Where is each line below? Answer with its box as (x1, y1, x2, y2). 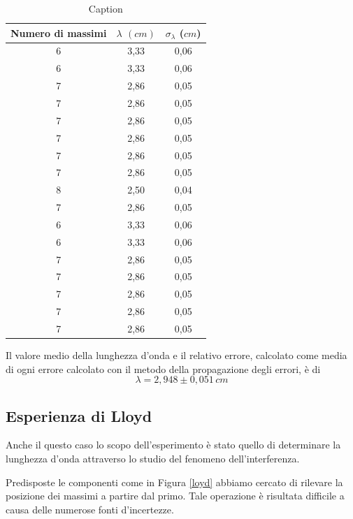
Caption (88, 1, 123, 15)
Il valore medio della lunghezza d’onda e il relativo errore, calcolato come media (6, 348, 347, 363)
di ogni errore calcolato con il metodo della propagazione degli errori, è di (6, 361, 321, 376)
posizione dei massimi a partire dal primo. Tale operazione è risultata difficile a (6, 488, 345, 503)
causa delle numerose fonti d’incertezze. (6, 502, 174, 516)
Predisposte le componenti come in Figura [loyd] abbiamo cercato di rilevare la (6, 474, 343, 489)
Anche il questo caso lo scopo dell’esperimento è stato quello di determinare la (6, 437, 341, 452)
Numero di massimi (10, 25, 107, 40)
